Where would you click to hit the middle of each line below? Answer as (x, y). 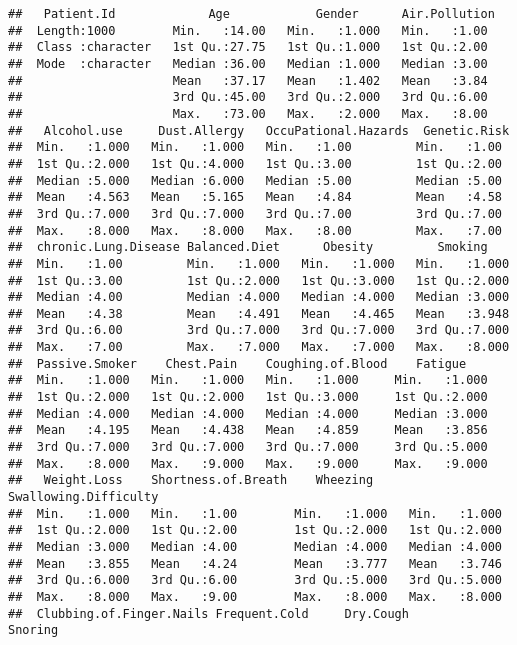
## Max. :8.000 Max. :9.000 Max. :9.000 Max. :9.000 (248, 463)
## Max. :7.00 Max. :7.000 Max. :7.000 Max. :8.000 (259, 347)
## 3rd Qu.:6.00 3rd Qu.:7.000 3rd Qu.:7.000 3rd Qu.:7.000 (259, 330)
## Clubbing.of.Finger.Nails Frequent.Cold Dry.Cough (208, 613)
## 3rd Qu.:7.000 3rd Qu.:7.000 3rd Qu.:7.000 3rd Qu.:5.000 (248, 447)
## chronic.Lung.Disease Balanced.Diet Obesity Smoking (248, 247)
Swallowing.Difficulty (83, 497)
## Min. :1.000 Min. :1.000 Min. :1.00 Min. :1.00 (255, 147)
